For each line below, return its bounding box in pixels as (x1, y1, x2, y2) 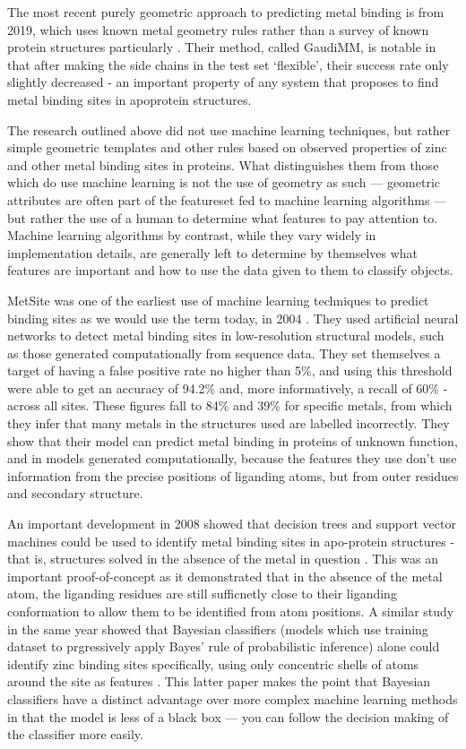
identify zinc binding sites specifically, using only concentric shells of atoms (7, 654, 419, 673)
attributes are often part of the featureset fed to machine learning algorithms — (7, 190, 447, 209)
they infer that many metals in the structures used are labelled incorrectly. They (7, 414, 450, 433)
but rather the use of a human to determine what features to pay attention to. (7, 208, 438, 227)
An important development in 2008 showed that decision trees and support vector (7, 514, 456, 533)
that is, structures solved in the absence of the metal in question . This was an (7, 549, 438, 568)
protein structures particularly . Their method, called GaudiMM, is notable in (7, 38, 436, 56)
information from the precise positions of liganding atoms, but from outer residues (7, 466, 459, 485)
